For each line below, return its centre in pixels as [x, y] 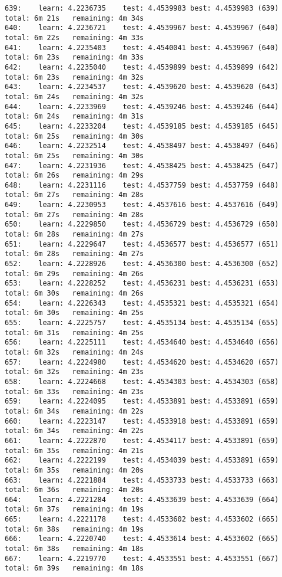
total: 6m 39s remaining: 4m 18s [74, 568]
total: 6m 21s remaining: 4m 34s [74, 18]
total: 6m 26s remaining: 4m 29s [74, 176]
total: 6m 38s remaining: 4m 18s [74, 549]
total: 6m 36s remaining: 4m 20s [74, 490]
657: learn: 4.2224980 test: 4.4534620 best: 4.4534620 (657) [142, 362]
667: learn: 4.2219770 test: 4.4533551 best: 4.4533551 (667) [142, 558]
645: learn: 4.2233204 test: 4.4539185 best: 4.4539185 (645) [142, 126]
